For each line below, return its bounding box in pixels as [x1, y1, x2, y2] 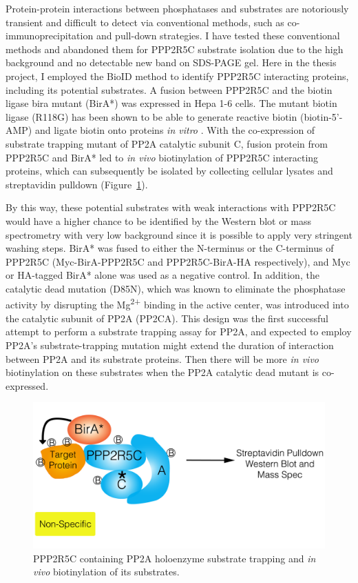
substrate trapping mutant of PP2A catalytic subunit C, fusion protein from [6, 136, 328, 150]
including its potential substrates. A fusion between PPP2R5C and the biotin [6, 82, 333, 97]
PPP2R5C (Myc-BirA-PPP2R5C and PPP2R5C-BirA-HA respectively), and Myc [6, 254, 350, 268]
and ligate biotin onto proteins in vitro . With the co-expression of [34, 123, 315, 137]
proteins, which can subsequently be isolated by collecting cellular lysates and [6, 164, 333, 178]
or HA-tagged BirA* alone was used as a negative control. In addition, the [6, 268, 319, 282]
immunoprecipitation [6, 28, 94, 43]
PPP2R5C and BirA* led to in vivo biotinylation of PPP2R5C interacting [6, 150, 319, 164]
